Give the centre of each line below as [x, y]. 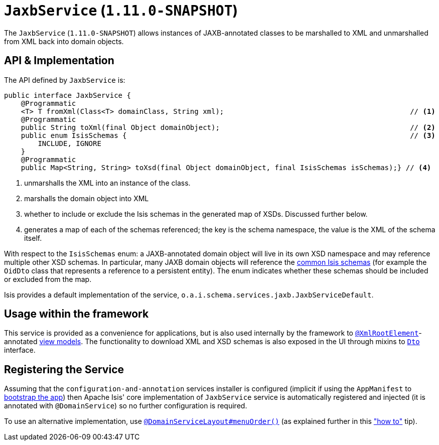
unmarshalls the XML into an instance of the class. [107, 183]
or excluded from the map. [48, 279]
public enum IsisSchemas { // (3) [228, 135]
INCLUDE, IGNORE [69, 143]
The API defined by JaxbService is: [65, 80]
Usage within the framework [77, 314]
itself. [33, 238]
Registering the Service [64, 369]
